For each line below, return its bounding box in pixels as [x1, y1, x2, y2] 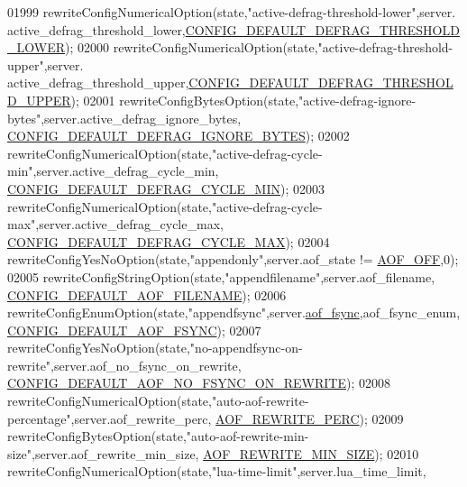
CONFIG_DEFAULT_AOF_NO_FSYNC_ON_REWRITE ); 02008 [7, 373, 390, 392]
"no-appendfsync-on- [189, 338, 303, 357]
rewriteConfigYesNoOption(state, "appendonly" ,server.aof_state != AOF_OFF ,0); [7, 250, 459, 269]
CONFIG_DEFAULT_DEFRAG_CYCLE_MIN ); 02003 [7, 179, 325, 198]
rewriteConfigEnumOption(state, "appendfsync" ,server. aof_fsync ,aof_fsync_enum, [7, 303, 461, 322]
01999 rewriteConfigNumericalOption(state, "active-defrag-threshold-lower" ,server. [7, 3, 456, 21]
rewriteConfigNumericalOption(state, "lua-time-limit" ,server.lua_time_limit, [7, 462, 426, 481]
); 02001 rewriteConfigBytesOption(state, [70, 90, 299, 109]
